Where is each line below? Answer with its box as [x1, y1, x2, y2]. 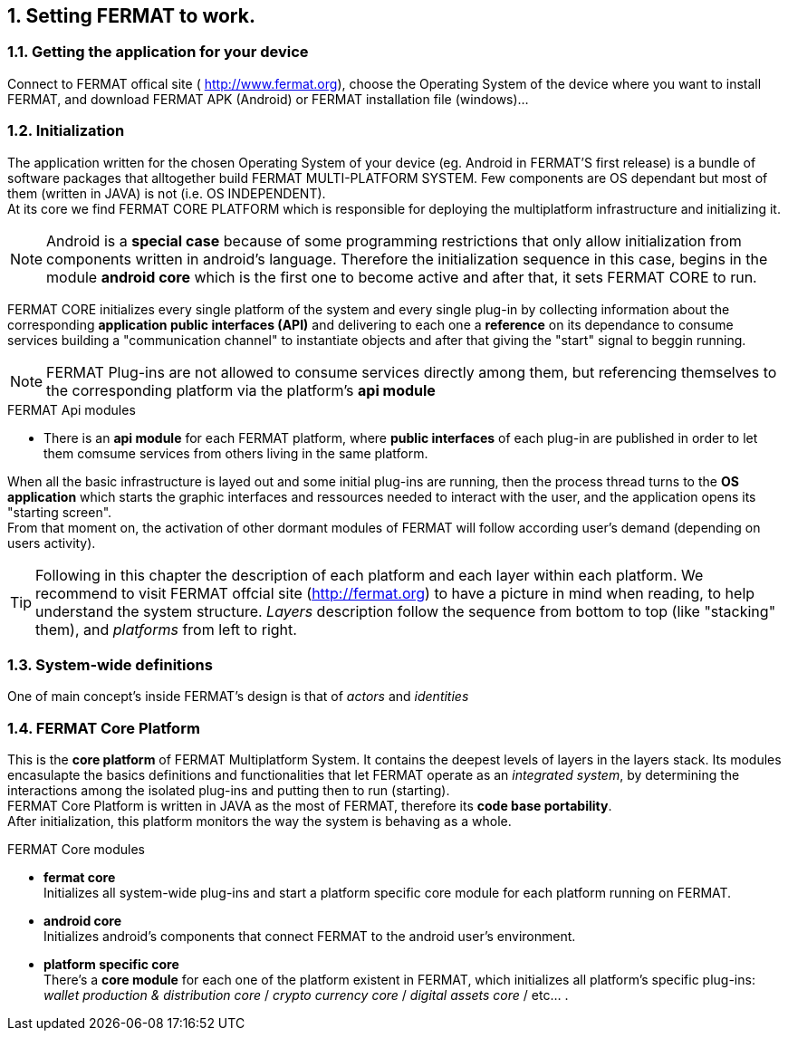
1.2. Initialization [7, 121, 125, 140]
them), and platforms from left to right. [35, 620, 297, 639]
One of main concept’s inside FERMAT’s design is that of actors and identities [7, 688, 469, 705]
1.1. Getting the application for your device [7, 43, 309, 62]
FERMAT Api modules [7, 401, 136, 418]
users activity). [7, 534, 96, 551]
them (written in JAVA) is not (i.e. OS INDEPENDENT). [7, 185, 326, 201]
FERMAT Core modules [7, 841, 145, 858]
